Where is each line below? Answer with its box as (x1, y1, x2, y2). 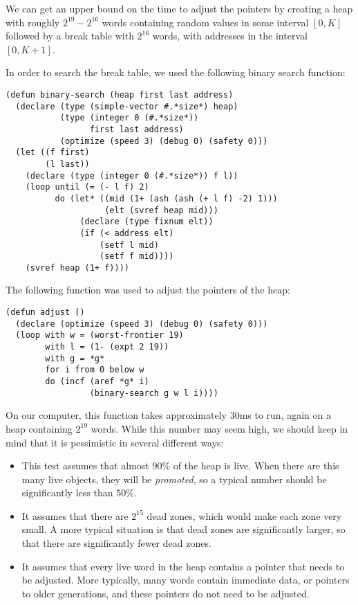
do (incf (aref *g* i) (45, 377, 149, 386)
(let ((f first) (15, 147, 90, 158)
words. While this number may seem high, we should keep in (91, 421, 348, 435)
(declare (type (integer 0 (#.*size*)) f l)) (25, 170, 238, 181)
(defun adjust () (6, 307, 85, 318)
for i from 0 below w (45, 365, 144, 375)
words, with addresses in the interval (152, 28, 308, 43)
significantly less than (21, 485, 113, 500)
